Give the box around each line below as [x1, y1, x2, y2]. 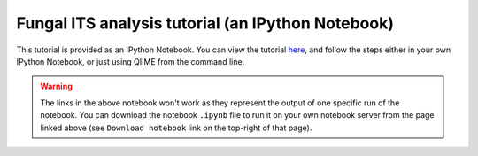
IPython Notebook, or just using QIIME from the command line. [16, 56, 245, 66]
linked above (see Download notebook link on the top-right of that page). [40, 122, 312, 133]
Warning [40, 81, 73, 92]
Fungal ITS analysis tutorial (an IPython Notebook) [16, 13, 394, 33]
